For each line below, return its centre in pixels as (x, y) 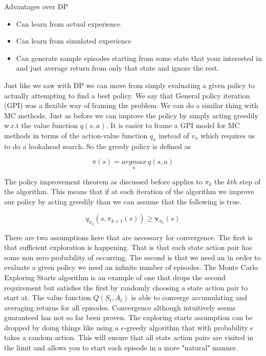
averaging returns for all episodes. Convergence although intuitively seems (120, 307)
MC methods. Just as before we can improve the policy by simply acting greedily (131, 115)
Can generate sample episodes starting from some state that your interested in (139, 58)
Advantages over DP (36, 6)
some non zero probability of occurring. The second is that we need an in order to (132, 257)
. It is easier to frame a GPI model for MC (173, 125)
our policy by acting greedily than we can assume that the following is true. (123, 201)
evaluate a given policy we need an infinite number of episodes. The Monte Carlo (131, 267)
